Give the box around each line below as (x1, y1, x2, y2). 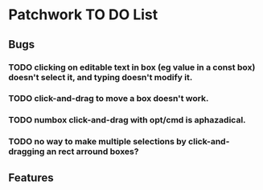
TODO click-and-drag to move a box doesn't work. (8, 93, 209, 104)
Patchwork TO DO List (8, 6, 158, 24)
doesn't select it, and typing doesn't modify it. (8, 71, 193, 83)
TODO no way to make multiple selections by (8, 136, 187, 148)
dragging (8, 146, 45, 157)
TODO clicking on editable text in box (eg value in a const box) (8, 62, 256, 73)
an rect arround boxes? (46, 146, 139, 157)
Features (8, 171, 54, 184)
